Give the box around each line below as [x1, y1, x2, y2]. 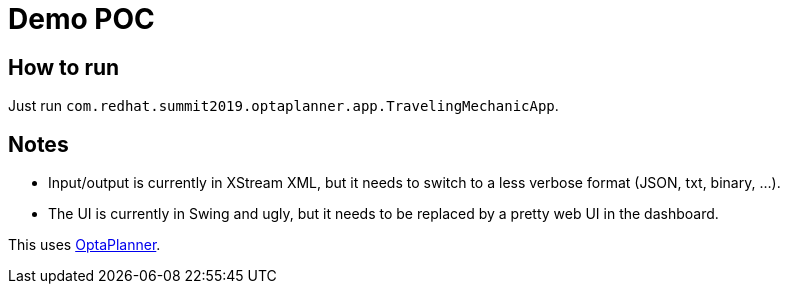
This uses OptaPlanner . [8, 236, 161, 254]
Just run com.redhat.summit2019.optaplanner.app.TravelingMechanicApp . [8, 97, 559, 115]
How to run [8, 54, 120, 80]
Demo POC [8, 2, 155, 36]
